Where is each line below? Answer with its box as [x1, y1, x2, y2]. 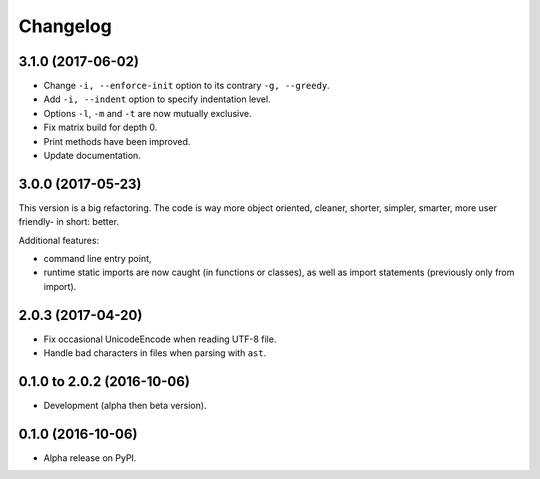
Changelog [18, 15, 112, 37]
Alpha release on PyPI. [43, 451, 137, 464]
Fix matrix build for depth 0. [43, 121, 158, 134]
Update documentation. [43, 150, 142, 162]
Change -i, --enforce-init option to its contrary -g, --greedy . [43, 80, 330, 92]
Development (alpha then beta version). [43, 400, 207, 412]
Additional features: [18, 234, 100, 246]
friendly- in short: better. [18, 216, 120, 228]
